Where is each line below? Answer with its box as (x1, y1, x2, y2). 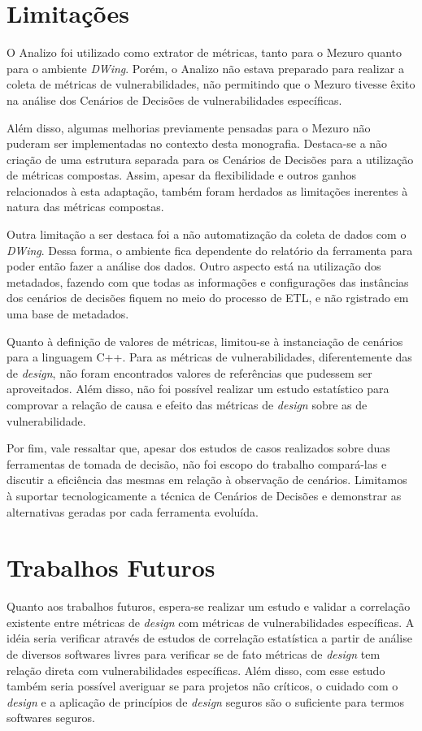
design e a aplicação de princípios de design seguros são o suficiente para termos (7, 693, 405, 710)
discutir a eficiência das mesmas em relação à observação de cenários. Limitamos (7, 471, 407, 488)
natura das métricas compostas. (7, 198, 164, 215)
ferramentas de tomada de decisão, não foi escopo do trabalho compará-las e (7, 455, 387, 472)
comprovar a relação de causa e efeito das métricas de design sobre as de (7, 396, 368, 413)
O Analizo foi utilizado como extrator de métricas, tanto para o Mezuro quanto (7, 44, 402, 61)
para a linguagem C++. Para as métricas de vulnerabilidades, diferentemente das (7, 348, 412, 365)
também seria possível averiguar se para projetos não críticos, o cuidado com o (7, 677, 398, 694)
